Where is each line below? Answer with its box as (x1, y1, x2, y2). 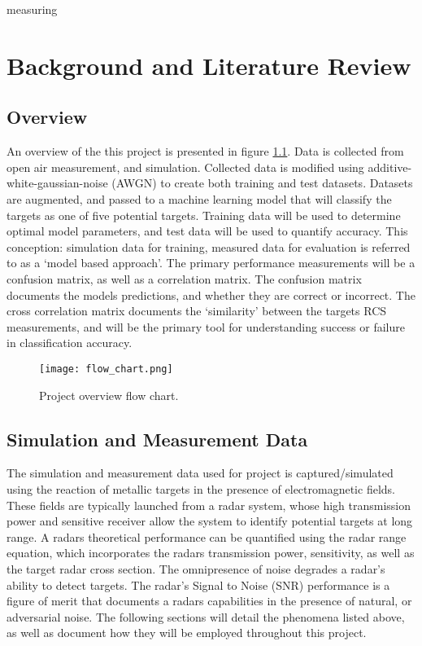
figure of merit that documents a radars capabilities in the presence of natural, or (7, 592, 412, 609)
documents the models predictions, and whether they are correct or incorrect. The (7, 286, 415, 303)
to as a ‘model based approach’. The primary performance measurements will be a (7, 254, 415, 271)
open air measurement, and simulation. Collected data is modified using (7, 158, 364, 175)
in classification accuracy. (7, 334, 133, 351)
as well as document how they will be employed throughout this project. (7, 624, 367, 641)
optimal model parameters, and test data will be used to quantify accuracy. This (7, 222, 408, 240)
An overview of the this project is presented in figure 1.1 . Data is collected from (7, 143, 404, 160)
